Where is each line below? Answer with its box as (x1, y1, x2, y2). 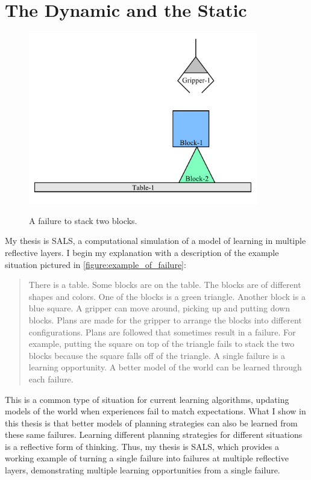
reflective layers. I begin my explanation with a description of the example (5, 246, 279, 258)
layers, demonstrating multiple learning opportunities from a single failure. (5, 464, 280, 476)
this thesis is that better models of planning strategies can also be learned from (5, 416, 298, 429)
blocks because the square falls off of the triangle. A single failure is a (28, 349, 286, 361)
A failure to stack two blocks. (29, 214, 137, 226)
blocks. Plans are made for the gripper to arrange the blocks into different (28, 313, 302, 326)
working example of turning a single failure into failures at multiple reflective (5, 452, 289, 464)
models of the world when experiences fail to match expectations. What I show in (5, 405, 306, 417)
